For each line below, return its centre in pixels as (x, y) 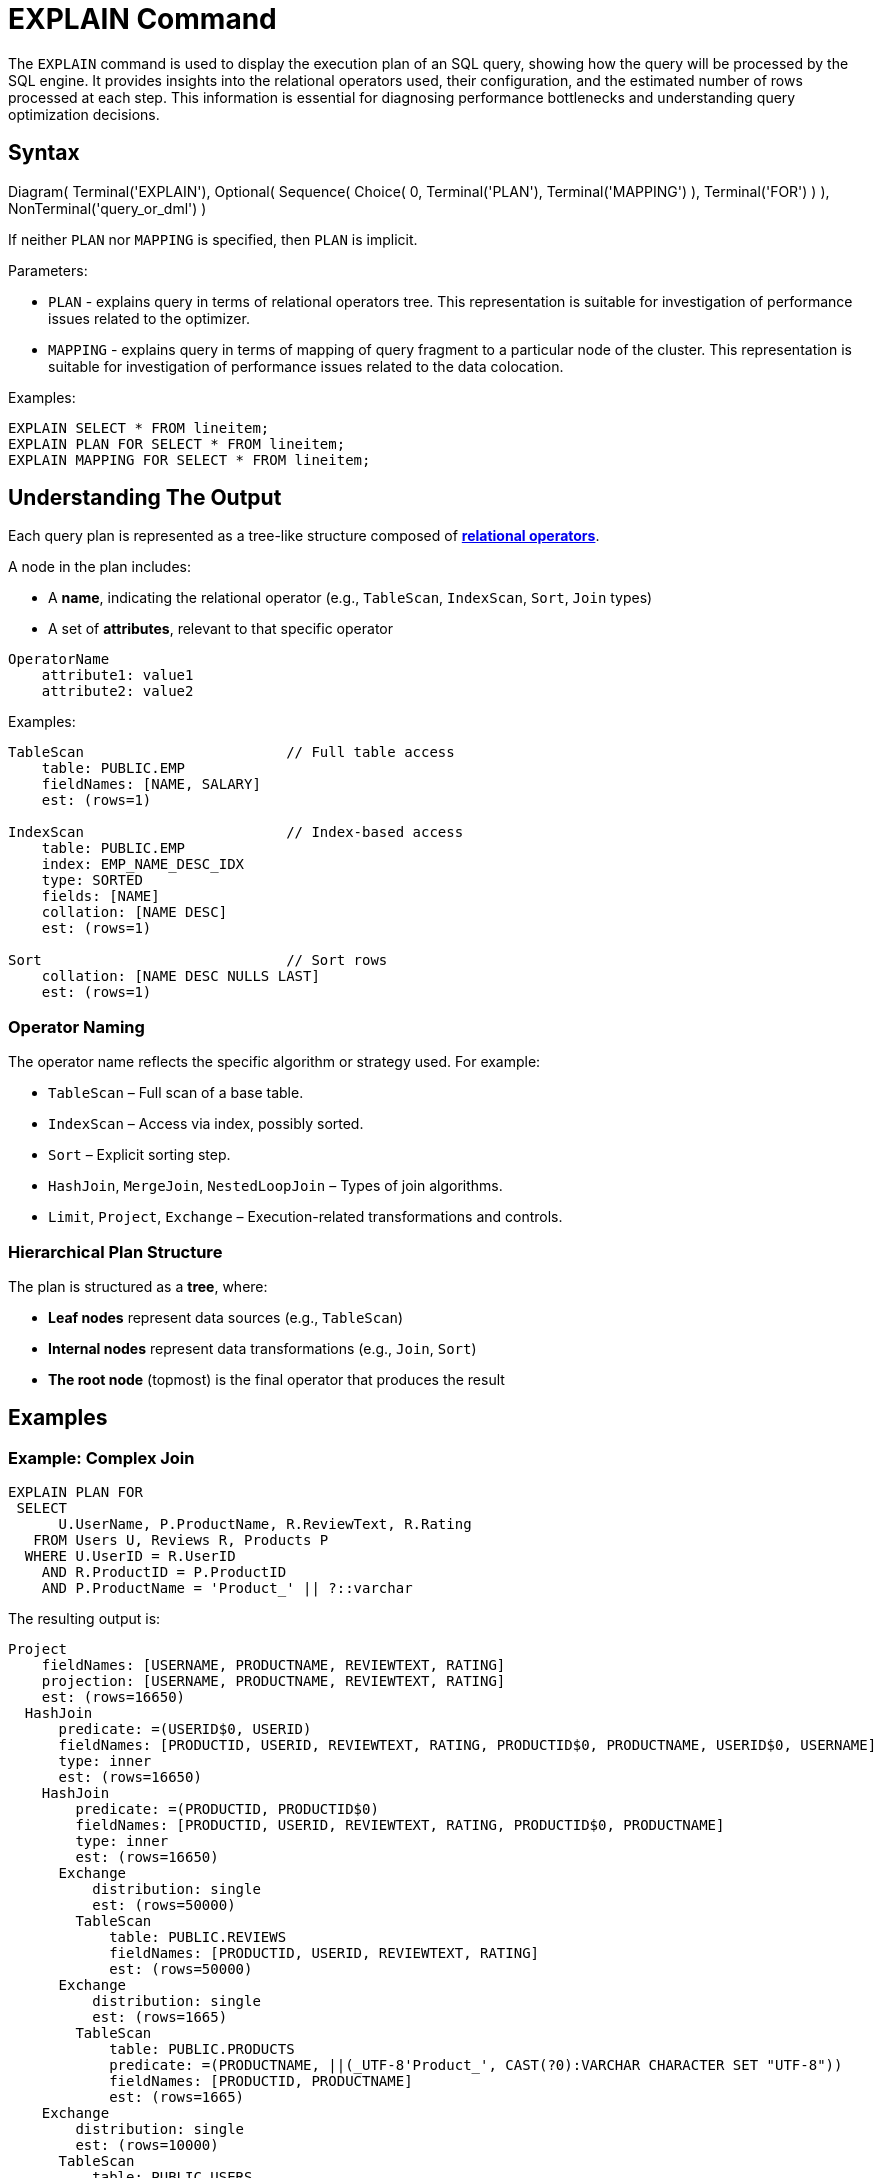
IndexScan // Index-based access (236, 832)
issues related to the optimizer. (149, 318)
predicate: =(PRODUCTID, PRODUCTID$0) (227, 1809)
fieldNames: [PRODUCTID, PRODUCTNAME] (261, 2081)
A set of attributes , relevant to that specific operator (220, 629)
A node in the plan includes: (100, 567)
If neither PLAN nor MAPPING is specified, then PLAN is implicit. (213, 239)
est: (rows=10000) (147, 2145)
